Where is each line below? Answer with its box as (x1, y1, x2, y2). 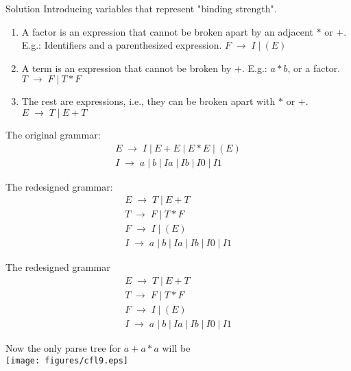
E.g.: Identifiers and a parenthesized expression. (21, 38, 222, 52)
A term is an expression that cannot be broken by (21, 60, 232, 75)
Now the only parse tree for (5, 341, 121, 355)
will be (162, 341, 191, 355)
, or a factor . (287, 60, 341, 75)
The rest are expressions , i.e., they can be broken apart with (21, 94, 276, 108)
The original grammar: (5, 127, 101, 141)
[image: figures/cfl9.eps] (5, 355, 128, 366)
